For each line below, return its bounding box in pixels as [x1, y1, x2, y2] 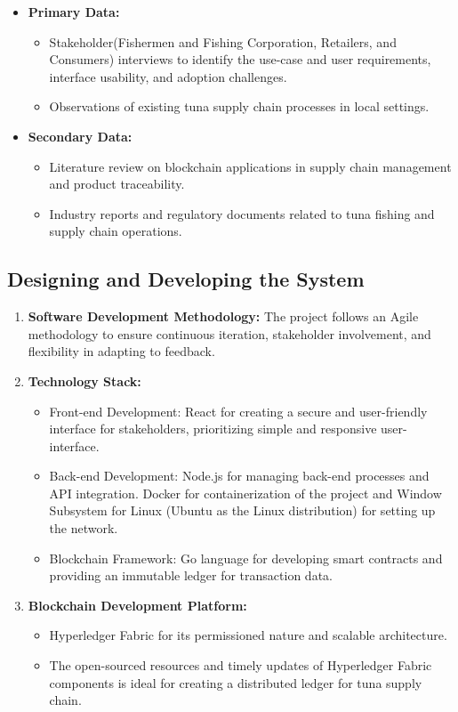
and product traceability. [49, 174, 185, 193]
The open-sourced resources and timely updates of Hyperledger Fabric [49, 656, 432, 675]
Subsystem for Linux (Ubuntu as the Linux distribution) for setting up [49, 501, 436, 520]
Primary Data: [28, 3, 120, 20]
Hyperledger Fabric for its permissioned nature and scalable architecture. [49, 626, 447, 644]
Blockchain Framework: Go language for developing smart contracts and [49, 548, 443, 567]
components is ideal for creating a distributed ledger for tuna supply [49, 673, 422, 692]
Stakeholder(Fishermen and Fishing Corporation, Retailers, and [49, 32, 397, 51]
